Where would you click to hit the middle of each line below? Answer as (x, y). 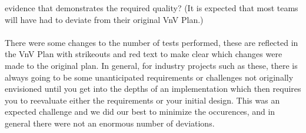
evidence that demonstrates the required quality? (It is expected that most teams (152, 8)
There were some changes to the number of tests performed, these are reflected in (152, 42)
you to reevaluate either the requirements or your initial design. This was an (142, 100)
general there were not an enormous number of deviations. (110, 123)
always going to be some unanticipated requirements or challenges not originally (149, 77)
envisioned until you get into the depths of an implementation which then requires (153, 89)
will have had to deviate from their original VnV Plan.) (104, 19)
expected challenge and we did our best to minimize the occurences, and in (140, 112)
